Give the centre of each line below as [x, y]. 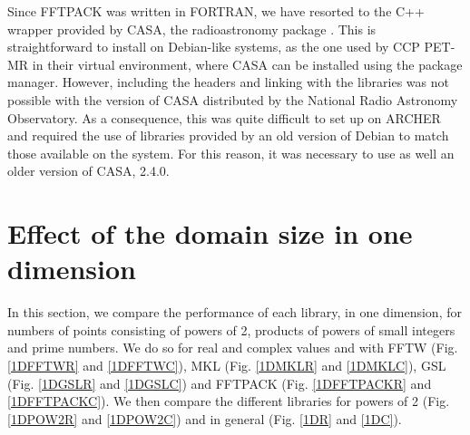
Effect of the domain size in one [210, 233]
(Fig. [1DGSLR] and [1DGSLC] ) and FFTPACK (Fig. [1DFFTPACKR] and [220, 383]
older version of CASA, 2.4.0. [88, 171]
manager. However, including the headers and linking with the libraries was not [228, 82]
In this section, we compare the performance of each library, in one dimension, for [235, 312]
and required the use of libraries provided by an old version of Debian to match [228, 135]
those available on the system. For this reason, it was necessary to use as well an [231, 153]
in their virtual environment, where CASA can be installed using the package [247, 64]
